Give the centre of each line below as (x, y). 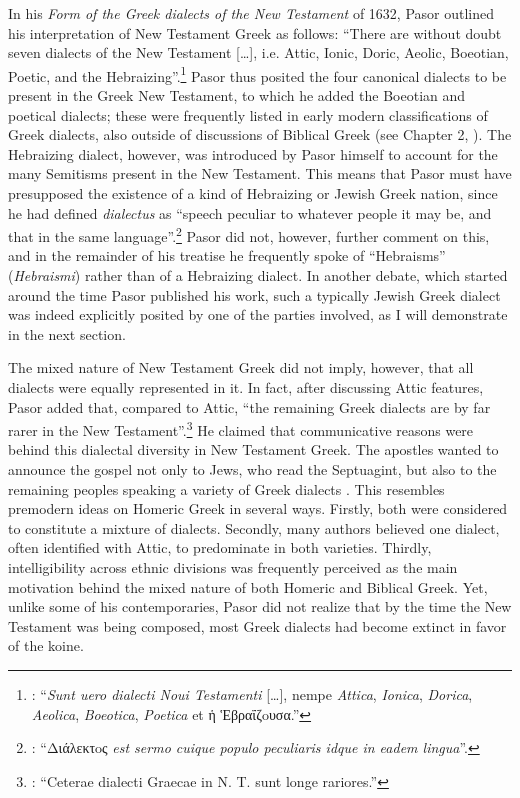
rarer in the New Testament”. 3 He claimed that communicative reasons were (241, 428)
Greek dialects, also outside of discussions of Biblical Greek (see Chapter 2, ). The (260, 134)
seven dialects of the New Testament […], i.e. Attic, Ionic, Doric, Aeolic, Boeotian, (258, 52)
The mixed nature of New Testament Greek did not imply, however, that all (241, 367)
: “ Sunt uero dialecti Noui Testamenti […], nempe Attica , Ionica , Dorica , (252, 693)
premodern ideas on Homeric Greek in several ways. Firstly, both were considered (258, 508)
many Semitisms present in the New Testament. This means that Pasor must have (260, 173)
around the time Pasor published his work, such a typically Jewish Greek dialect (254, 294)
